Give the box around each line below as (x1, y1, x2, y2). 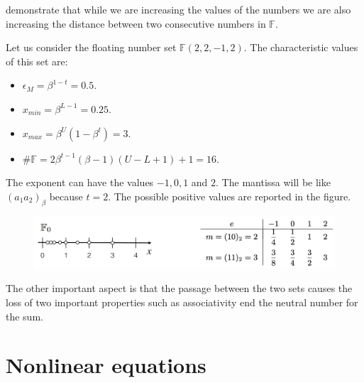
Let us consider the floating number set (6, 40, 177, 55)
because (49, 188, 83, 203)
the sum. (6, 308, 43, 323)
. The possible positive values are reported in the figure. (108, 188, 351, 203)
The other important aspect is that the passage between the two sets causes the (6, 281, 353, 296)
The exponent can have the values (6, 175, 154, 190)
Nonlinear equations (6, 350, 206, 379)
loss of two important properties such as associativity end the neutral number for (6, 295, 358, 310)
